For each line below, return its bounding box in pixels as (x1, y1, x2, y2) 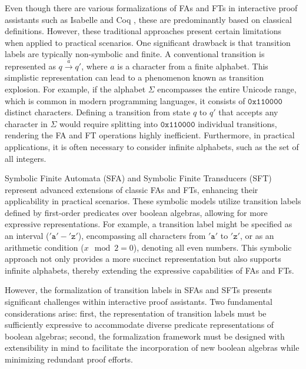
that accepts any (218, 106, 278, 118)
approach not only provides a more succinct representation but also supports (5, 252, 281, 265)
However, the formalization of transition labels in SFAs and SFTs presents (5, 284, 272, 296)
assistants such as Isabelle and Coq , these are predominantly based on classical (5, 13, 292, 25)
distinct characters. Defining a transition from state (5, 106, 191, 118)
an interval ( (5, 230, 49, 242)
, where (81, 59, 108, 72)
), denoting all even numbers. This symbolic (133, 241, 292, 253)
